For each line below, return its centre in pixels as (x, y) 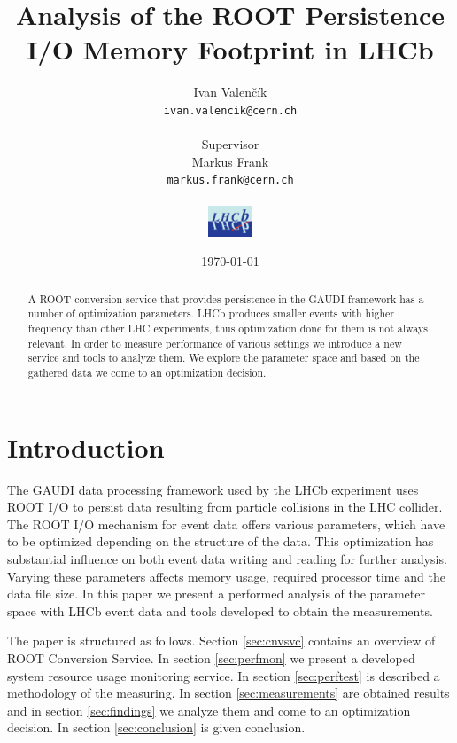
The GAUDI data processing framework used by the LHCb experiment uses (213, 489)
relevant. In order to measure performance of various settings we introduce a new (215, 343)
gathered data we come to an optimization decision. (147, 372)
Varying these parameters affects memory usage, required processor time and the (226, 576)
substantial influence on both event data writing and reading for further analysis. (227, 558)
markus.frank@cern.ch (230, 180)
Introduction (86, 446)
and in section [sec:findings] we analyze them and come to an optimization (209, 710)
